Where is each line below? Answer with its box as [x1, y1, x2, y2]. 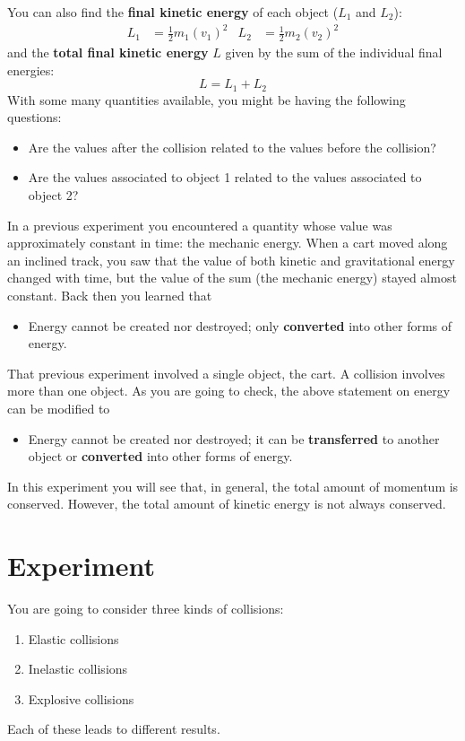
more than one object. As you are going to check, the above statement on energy [7, 381, 451, 400]
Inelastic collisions [28, 659, 128, 678]
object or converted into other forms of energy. [28, 447, 293, 466]
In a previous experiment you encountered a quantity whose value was [7, 215, 392, 234]
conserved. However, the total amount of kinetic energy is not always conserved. [7, 494, 446, 513]
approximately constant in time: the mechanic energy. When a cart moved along [7, 233, 448, 252]
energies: [7, 60, 55, 79]
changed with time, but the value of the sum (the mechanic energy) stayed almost [7, 268, 457, 287]
